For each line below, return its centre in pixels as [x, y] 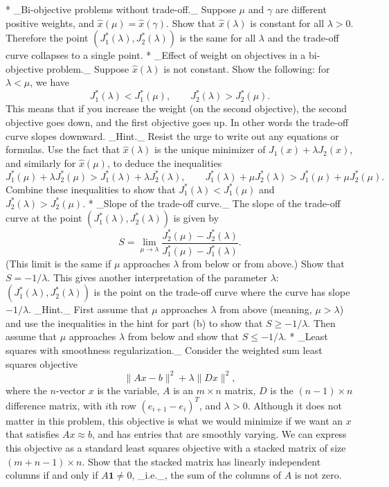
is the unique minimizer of [210, 149]
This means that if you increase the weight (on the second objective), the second [177, 108]
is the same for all [218, 38]
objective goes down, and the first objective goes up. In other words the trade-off [177, 122]
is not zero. [318, 475]
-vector [71, 390]
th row [122, 405]
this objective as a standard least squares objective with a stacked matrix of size [176, 447]
